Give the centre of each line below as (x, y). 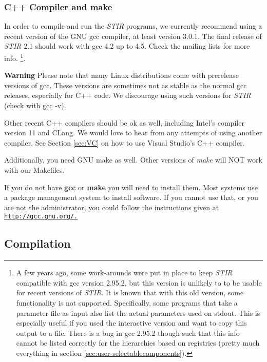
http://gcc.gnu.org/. (41, 217)
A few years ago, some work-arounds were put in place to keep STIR (124, 273)
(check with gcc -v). (35, 105)
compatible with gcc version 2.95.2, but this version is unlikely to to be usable (139, 282)
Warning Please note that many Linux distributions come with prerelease (121, 75)
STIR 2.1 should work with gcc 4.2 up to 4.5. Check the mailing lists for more (127, 46)
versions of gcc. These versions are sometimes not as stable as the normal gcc (126, 85)
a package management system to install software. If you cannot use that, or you (131, 197)
